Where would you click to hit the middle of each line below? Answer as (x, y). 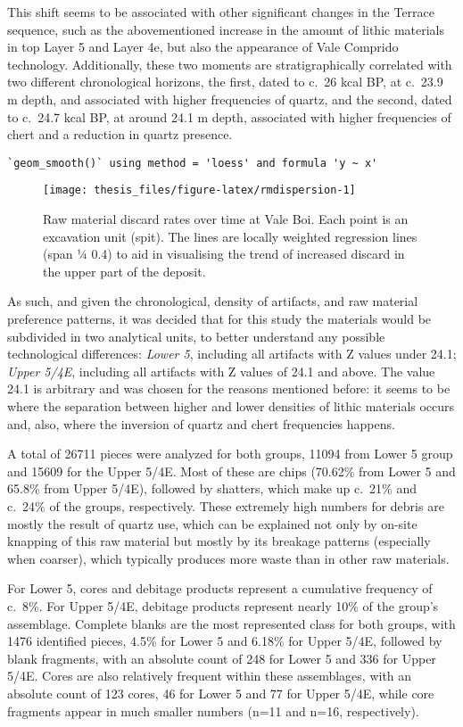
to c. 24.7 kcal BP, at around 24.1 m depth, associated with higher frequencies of (229, 116)
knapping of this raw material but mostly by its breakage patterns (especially (219, 541)
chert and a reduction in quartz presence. (120, 134)
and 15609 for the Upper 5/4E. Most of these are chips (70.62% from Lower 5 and (231, 471)
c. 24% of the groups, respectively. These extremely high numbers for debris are (226, 505)
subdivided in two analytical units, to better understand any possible (196, 336)
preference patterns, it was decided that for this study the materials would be (219, 319)
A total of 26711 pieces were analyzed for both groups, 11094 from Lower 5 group (230, 454)
